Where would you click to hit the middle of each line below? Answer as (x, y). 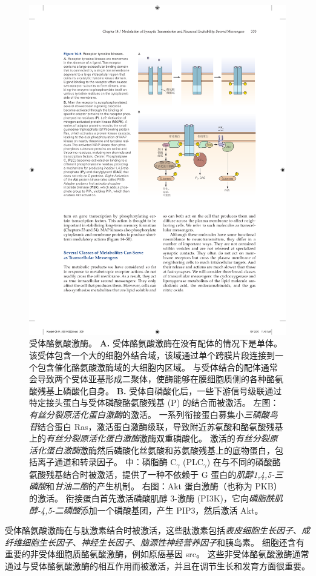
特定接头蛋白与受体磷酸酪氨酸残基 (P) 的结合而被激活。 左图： (154, 402)
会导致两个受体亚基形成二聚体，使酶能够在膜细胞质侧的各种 (148, 379)
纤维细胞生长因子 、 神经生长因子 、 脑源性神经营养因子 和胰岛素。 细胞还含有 (155, 542)
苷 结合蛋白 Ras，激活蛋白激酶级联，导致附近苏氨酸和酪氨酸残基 (156, 426)
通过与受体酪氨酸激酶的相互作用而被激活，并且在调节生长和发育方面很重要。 (157, 565)
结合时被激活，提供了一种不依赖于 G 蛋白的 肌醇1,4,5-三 (173, 474)
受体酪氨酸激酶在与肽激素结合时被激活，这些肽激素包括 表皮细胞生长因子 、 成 (157, 530)
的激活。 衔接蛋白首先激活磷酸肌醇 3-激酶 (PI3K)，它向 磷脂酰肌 (156, 498)
